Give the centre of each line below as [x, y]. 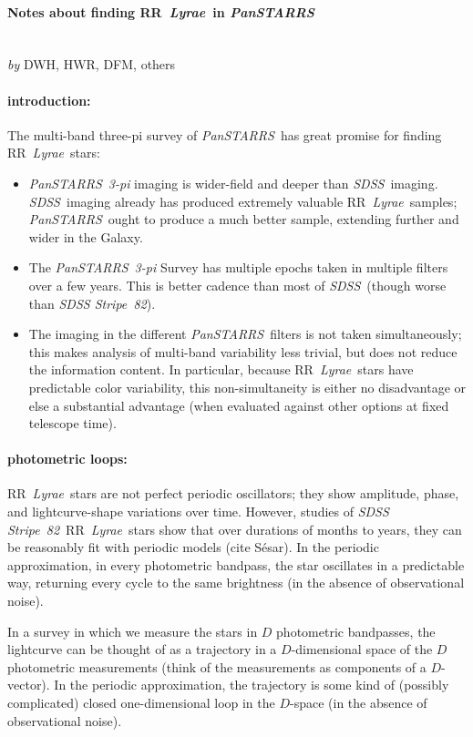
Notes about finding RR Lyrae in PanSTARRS [161, 11]
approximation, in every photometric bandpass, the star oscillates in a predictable [236, 564]
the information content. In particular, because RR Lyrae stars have [221, 369]
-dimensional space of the [362, 649]
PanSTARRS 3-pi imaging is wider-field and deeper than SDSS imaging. [233, 183]
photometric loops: [67, 459]
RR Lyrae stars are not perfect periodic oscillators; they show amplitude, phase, [233, 493]
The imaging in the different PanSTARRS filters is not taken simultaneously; [245, 334]
